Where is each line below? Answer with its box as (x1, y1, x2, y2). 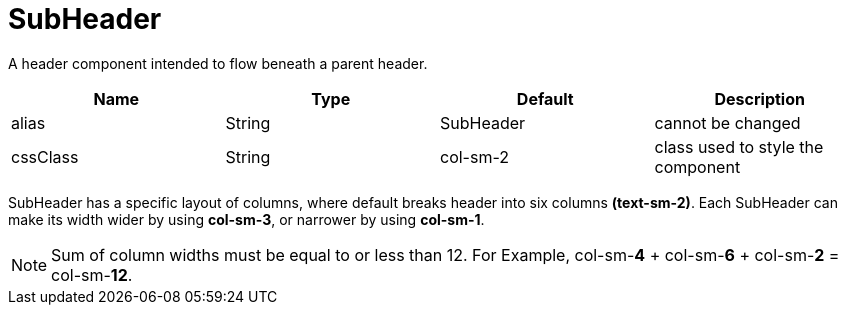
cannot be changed (654, 112, 801, 133)
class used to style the (654, 136, 824, 157)
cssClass (11, 146, 79, 167)
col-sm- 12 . (51, 264, 133, 285)
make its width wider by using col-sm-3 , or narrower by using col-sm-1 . (8, 210, 485, 228)
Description (714, 88, 805, 109)
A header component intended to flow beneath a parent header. (8, 54, 428, 72)
